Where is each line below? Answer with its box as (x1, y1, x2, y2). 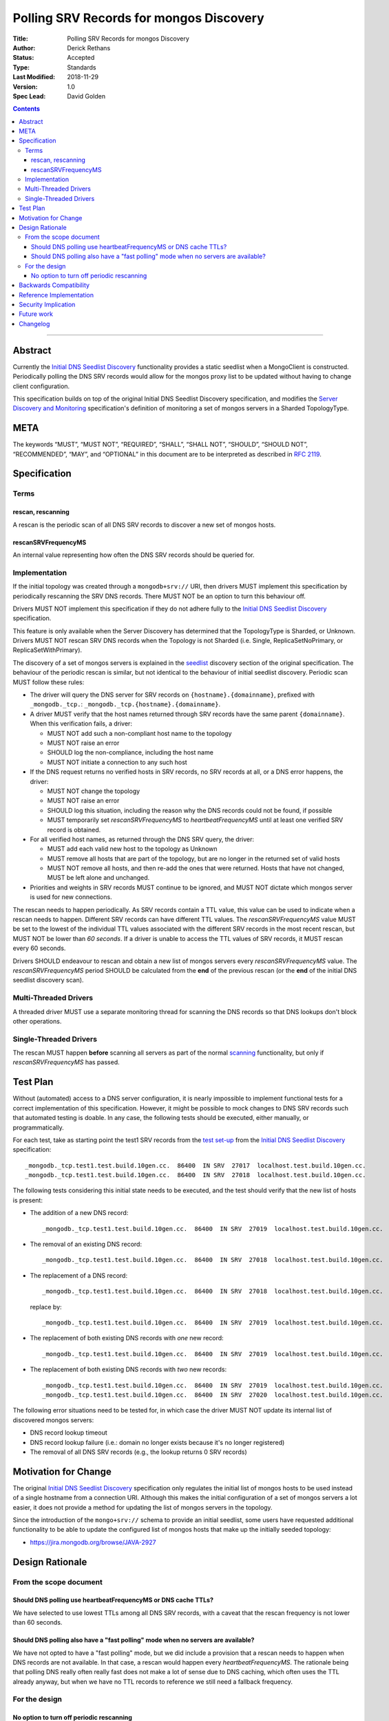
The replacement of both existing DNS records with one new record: (30, 1334, 224, 1342)
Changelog (19, 319, 50, 328)
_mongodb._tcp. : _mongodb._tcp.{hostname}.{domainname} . (30, 700, 220, 708)
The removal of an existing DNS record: (30, 1240, 143, 1249)
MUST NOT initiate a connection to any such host (47, 758, 187, 766)
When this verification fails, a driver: (30, 719, 132, 728)
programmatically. (12, 1123, 65, 1132)
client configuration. (12, 382, 70, 390)
